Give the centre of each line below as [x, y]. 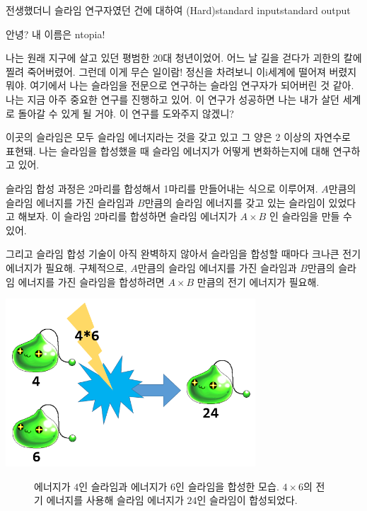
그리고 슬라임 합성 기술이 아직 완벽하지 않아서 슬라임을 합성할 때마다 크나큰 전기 [183, 254]
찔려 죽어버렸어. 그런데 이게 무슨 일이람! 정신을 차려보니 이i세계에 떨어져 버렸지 [181, 71]
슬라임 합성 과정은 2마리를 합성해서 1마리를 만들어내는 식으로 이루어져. [162, 188]
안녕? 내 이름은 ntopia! [56, 34]
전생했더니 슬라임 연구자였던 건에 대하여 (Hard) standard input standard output [178, 10]
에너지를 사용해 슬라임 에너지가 [115, 500]
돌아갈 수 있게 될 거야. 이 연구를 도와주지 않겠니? [126, 113]
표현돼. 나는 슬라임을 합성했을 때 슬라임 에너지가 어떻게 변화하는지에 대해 [168, 150]
